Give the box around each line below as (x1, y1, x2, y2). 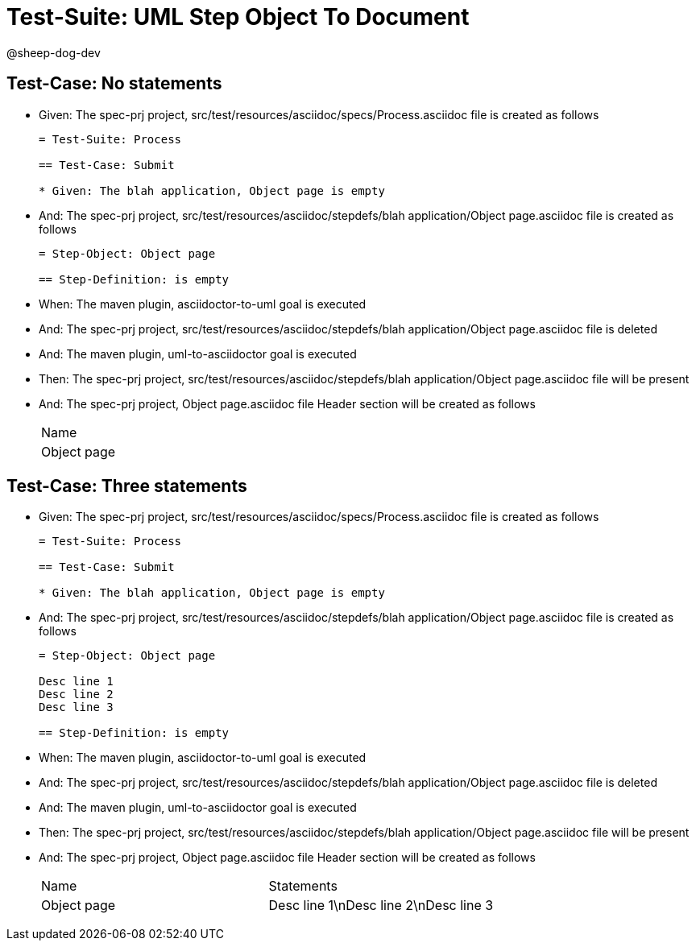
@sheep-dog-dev (6, 45, 101, 60)
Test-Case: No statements (6, 73, 222, 94)
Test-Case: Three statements (6, 476, 247, 497)
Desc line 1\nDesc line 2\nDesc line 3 (268, 897, 494, 914)
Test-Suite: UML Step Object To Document (6, 3, 470, 31)
